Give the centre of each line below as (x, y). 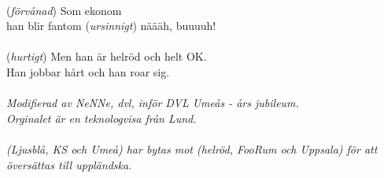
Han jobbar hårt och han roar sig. (88, 71)
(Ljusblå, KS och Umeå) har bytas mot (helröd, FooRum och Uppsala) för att (192, 148)
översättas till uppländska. (69, 164)
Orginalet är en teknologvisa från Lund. (102, 118)
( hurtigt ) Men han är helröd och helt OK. (107, 56)
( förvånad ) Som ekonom (64, 10)
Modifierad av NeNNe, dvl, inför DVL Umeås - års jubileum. (153, 103)
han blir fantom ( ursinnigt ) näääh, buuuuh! (111, 26)
